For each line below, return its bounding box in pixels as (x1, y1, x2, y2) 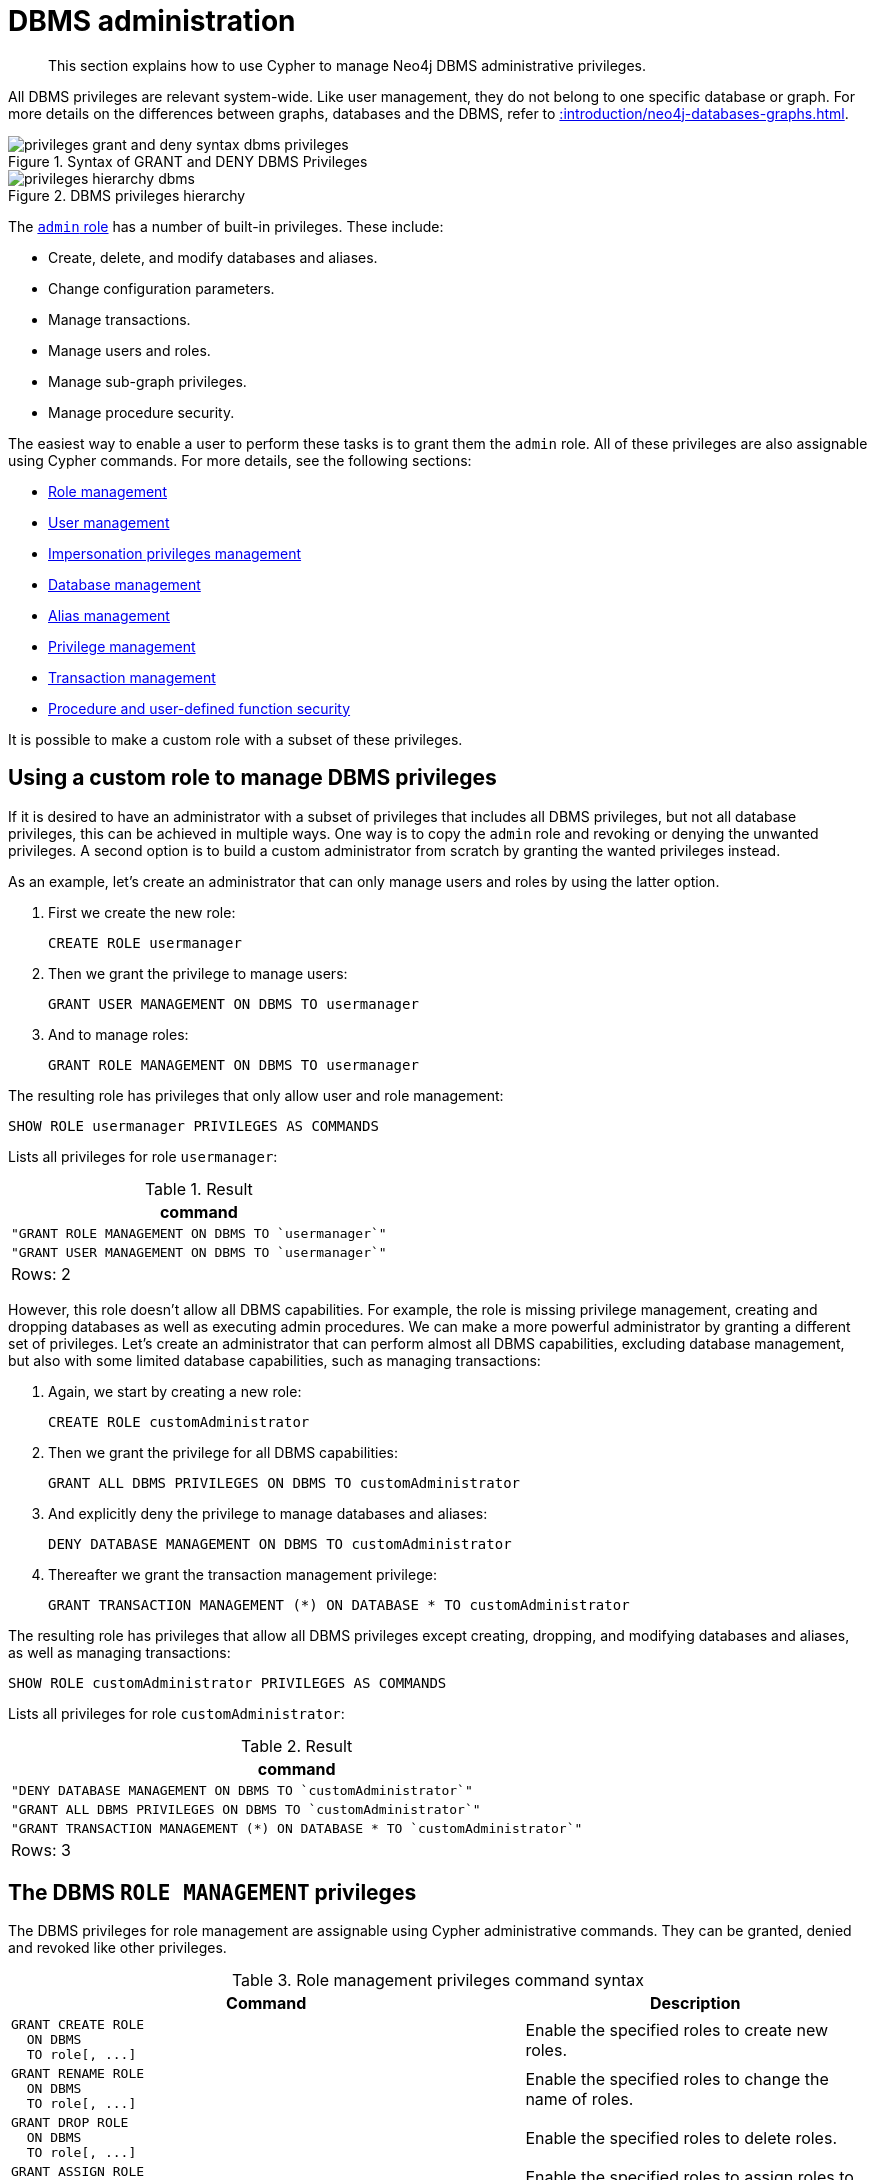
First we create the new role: (48, 903, 236, 921)
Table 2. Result (241, 1735, 353, 1756)
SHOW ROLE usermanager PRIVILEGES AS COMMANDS (8, 1117, 379, 1134)
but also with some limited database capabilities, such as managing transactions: (8, 1351, 541, 1369)
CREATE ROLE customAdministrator (48, 1413, 310, 1430)
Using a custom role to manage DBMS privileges (8, 765, 497, 791)
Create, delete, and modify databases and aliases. (48, 248, 378, 266)
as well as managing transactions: (8, 1643, 231, 1661)
